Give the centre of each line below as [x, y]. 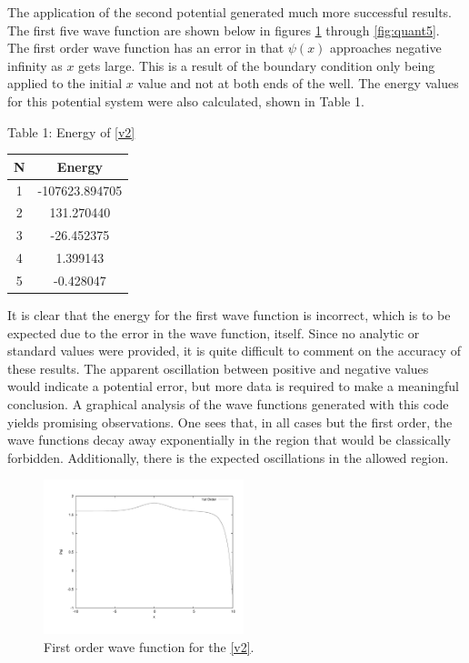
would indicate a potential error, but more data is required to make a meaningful [233, 386]
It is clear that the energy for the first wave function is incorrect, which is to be [229, 314]
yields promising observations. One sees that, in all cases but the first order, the [230, 422]
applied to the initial [65, 83]
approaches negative [386, 48]
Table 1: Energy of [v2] [71, 131]
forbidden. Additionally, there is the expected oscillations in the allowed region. [228, 457]
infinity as [35, 65]
